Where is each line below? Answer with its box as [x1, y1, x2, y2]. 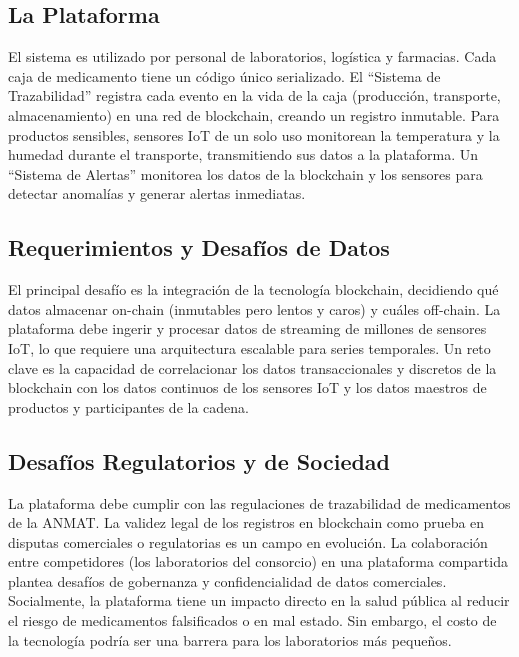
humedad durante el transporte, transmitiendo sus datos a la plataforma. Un [8, 144, 479, 165]
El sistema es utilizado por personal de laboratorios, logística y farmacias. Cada [8, 46, 497, 67]
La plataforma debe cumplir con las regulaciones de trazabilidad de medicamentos [8, 492, 511, 513]
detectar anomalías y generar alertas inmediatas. [8, 183, 306, 204]
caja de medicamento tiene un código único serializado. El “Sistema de [8, 65, 441, 86]
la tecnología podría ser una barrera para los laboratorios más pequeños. [8, 629, 452, 650]
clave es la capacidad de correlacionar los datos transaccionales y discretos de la [8, 357, 497, 378]
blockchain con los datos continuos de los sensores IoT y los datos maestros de [8, 377, 487, 398]
